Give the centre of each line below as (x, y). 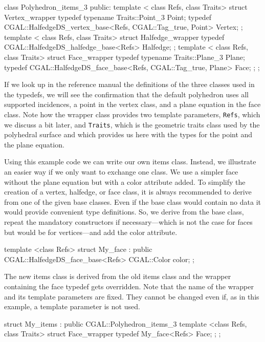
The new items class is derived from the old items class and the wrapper (118, 276)
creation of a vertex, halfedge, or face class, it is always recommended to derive (128, 192)
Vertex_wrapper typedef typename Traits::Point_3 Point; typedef (108, 17)
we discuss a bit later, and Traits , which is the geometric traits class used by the (132, 124)
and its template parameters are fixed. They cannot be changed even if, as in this (132, 296)
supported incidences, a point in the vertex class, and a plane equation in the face (132, 104)
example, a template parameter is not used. (72, 306)
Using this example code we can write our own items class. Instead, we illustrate (130, 162)
